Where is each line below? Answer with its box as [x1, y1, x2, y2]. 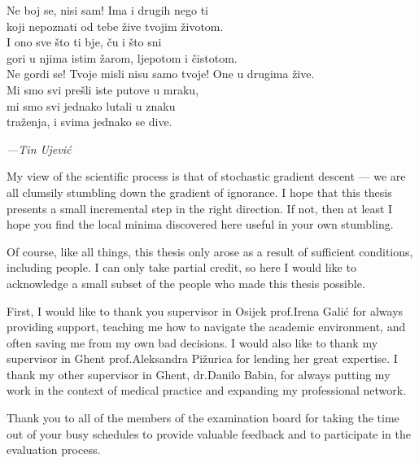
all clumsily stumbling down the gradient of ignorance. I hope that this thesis [7, 183, 392, 200]
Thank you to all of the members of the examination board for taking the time [7, 409, 399, 426]
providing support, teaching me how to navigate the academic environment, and [7, 318, 406, 335]
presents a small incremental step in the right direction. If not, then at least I [7, 199, 393, 216]
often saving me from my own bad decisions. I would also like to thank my [7, 334, 378, 351]
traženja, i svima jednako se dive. [7, 113, 172, 130]
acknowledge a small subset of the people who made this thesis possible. [7, 274, 365, 291]
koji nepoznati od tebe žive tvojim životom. [7, 17, 224, 34]
